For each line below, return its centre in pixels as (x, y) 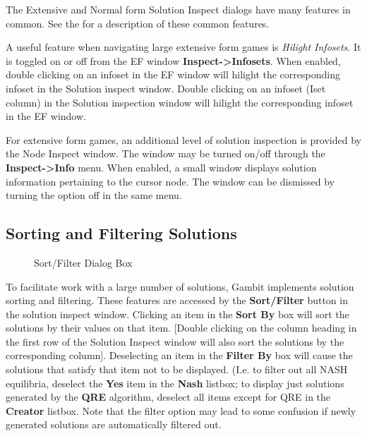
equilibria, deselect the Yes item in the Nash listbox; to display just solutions (175, 383)
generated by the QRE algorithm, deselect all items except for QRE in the (168, 397)
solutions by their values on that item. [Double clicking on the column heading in (181, 328)
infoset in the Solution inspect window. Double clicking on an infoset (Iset (166, 88)
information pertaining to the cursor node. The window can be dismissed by (170, 181)
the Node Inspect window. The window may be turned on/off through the (166, 153)
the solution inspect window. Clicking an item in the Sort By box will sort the (178, 314)
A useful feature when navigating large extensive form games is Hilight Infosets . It (183, 47)
